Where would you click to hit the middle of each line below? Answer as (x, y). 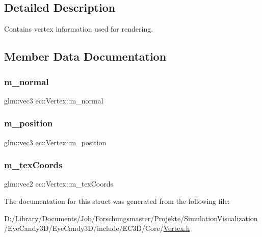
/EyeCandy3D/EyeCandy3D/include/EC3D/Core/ (84, 228)
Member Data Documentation (85, 56)
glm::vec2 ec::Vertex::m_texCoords (59, 184)
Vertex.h (177, 228)
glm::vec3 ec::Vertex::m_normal (54, 100)
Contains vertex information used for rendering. (79, 29)
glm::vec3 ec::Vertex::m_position (55, 142)
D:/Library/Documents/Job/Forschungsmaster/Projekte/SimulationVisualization (131, 218)
